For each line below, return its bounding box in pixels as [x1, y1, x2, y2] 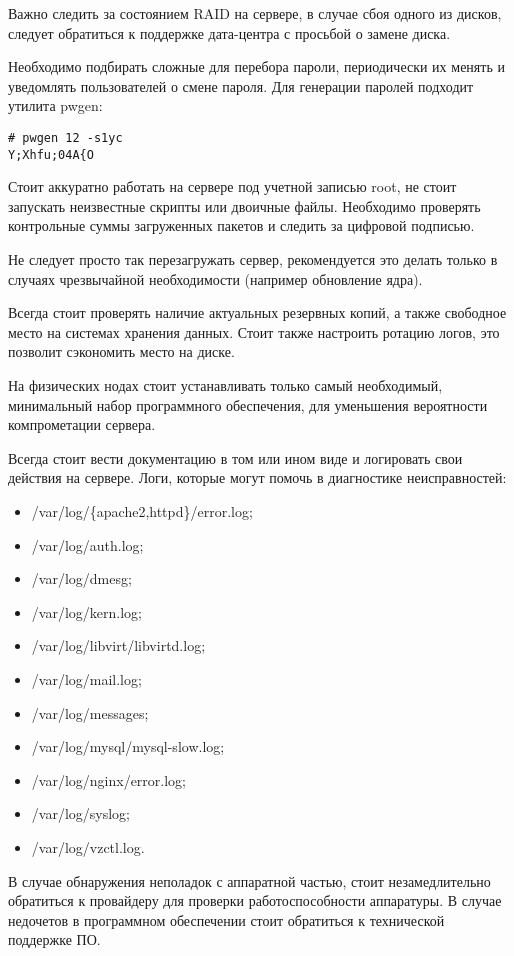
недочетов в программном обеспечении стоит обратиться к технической [8, 909, 445, 930]
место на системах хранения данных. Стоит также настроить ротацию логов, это [8, 321, 500, 342]
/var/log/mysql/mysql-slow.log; [31, 736, 225, 757]
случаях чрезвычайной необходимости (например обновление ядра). [8, 268, 423, 289]
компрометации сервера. [8, 414, 156, 435]
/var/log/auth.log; [31, 534, 144, 555]
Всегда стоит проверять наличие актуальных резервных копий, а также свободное [8, 302, 507, 323]
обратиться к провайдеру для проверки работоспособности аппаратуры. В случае [8, 890, 502, 911]
